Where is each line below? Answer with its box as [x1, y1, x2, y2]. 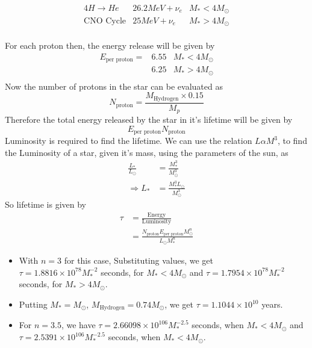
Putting [19, 298, 48, 310]
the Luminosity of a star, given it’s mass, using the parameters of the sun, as [5, 146, 289, 158]
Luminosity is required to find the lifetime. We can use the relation [5, 134, 252, 147]
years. [261, 298, 283, 310]
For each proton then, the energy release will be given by [5, 39, 215, 51]
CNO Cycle [84, 16, 126, 25]
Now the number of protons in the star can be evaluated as [5, 79, 223, 92]
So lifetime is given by [5, 198, 87, 211]
